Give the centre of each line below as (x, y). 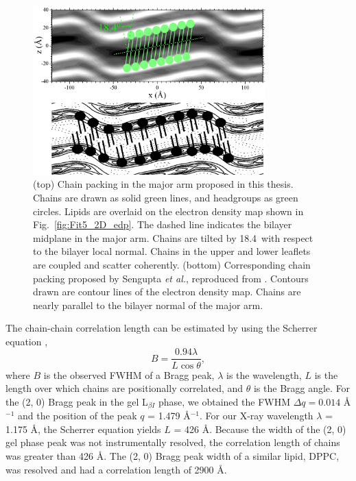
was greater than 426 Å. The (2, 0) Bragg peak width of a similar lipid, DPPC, (173, 455)
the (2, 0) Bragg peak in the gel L (77, 401)
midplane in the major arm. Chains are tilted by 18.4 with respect (173, 237)
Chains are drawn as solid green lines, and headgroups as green (166, 197)
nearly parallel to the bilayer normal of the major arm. (148, 305)
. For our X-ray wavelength (257, 416)
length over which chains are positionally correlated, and (124, 388)
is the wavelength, (264, 374)
